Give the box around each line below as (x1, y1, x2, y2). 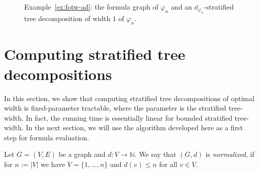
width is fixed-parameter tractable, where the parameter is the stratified (4, 103, 226, 113)
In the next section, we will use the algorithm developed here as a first (26, 122, 243, 133)
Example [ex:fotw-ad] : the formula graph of (24, 2, 158, 12)
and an (170, 2, 192, 12)
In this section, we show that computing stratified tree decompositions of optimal (4, 93, 254, 103)
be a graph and (58, 149, 106, 159)
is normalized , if (205, 149, 254, 159)
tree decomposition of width (24, 13, 111, 24)
